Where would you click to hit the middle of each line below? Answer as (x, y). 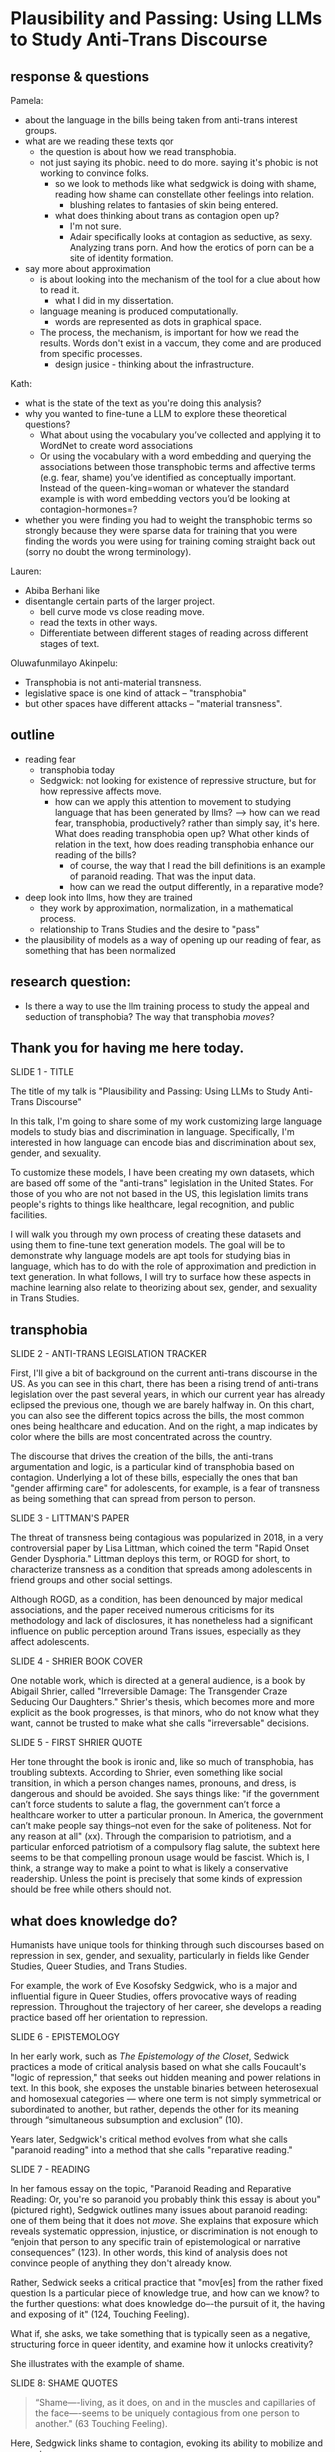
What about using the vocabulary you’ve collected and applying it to (180, 435)
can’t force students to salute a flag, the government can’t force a (145, 1804)
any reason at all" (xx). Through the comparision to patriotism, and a (151, 1836)
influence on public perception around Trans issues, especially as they (156, 1631)
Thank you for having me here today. (127, 1048)
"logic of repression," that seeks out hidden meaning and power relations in (166, 2078)
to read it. (59, 290)
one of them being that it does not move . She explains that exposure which (164, 2221)
